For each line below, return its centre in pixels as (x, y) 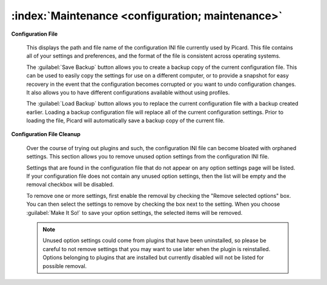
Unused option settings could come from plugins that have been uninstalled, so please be (154, 241)
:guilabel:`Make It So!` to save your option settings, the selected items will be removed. (134, 212)
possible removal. (65, 266)
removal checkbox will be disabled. (70, 185)
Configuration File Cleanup (46, 134)
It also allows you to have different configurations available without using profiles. (128, 92)
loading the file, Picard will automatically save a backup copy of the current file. (126, 120)
